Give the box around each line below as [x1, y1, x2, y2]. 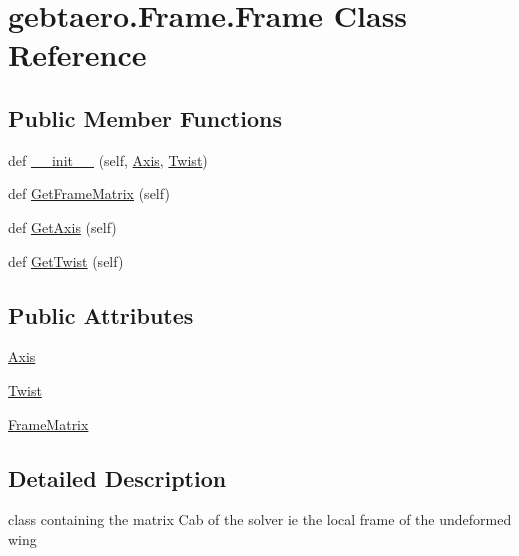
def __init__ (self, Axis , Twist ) [8, 149, 208, 170]
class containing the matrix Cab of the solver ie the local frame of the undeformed [8, 509, 512, 530]
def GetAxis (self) [8, 216, 117, 237]
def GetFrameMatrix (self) [8, 183, 170, 204]
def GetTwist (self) [8, 250, 124, 271]
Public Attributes [8, 299, 194, 330]
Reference [8, 34, 147, 75]
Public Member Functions [8, 102, 282, 133]
